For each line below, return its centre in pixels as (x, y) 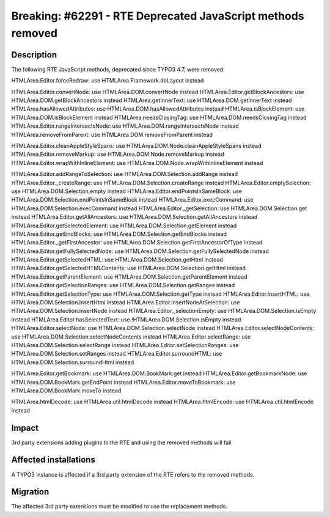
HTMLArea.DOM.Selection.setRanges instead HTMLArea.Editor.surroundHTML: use (117, 354)
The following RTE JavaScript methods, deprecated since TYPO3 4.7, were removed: (118, 69)
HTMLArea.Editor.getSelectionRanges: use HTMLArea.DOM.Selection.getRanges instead (123, 285)
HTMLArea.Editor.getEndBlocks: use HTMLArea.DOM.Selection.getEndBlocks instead (119, 234)
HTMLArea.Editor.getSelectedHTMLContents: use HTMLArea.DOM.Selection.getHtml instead (128, 268)
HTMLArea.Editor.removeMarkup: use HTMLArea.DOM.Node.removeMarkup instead (118, 154)
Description (34, 55)
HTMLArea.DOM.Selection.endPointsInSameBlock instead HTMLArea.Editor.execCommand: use (132, 200)
